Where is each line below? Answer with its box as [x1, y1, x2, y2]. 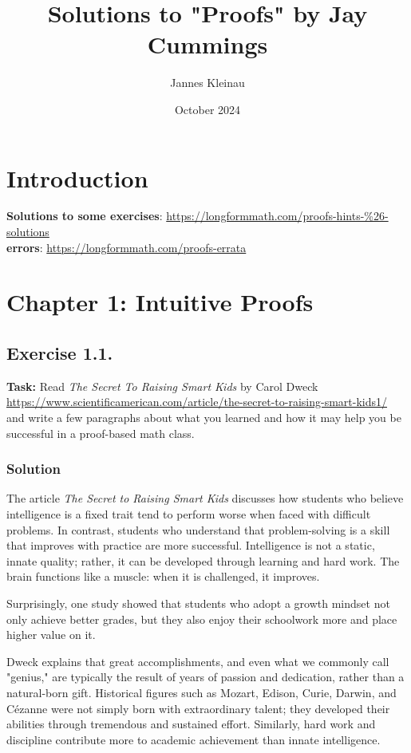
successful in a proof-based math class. [6, 424, 195, 441]
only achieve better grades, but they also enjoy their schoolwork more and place [6, 610, 397, 627]
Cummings [147, 28, 268, 61]
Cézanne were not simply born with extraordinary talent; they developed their [6, 700, 390, 716]
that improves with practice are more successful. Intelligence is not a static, [6, 537, 375, 554]
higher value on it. [6, 626, 96, 643]
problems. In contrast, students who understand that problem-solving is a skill [6, 521, 390, 538]
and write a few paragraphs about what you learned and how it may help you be [6, 408, 401, 425]
